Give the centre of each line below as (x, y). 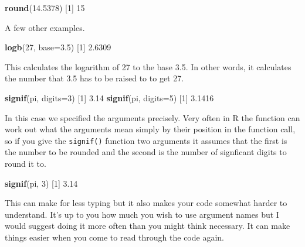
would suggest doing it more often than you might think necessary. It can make (148, 226)
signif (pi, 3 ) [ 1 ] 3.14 (41, 183)
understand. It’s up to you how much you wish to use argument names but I (142, 214)
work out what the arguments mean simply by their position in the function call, (150, 129)
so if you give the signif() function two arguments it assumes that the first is (146, 140)
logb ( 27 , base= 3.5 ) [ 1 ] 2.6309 (58, 47)
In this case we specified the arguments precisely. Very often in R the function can (152, 117)
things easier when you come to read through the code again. (114, 237)
